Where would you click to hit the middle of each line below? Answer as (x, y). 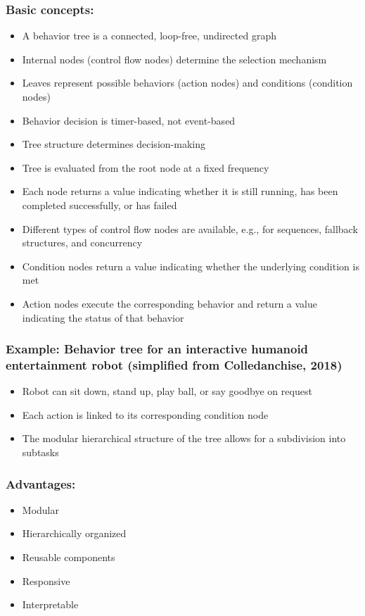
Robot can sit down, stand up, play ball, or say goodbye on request (167, 391)
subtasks (40, 452)
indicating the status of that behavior (103, 317)
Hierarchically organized (74, 533)
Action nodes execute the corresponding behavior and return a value (169, 303)
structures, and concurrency (82, 243)
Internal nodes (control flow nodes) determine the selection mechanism (174, 59)
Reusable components (69, 557)
